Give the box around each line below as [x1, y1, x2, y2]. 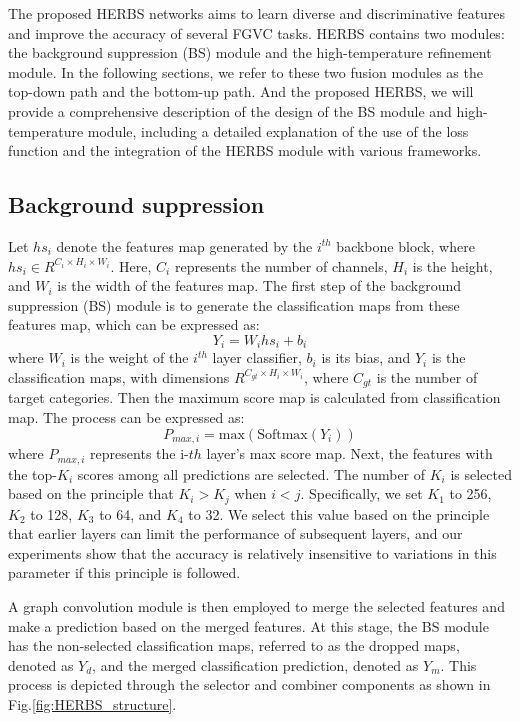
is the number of [376, 366, 478, 387]
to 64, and [99, 503, 162, 524]
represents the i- [90, 443, 189, 464]
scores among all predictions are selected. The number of [77, 463, 426, 484]
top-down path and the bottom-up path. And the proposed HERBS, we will [8, 81, 474, 102]
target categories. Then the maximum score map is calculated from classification [8, 387, 501, 408]
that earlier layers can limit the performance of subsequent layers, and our [8, 523, 463, 544]
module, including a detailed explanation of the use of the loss [87, 120, 469, 141]
